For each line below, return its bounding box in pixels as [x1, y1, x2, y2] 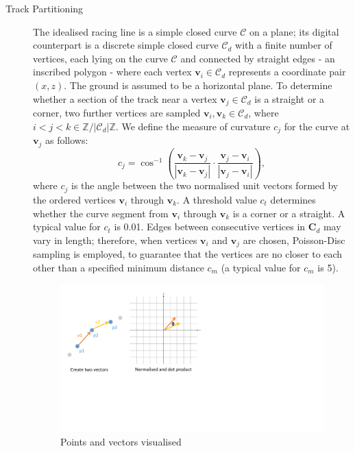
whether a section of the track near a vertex [33, 91, 217, 106]
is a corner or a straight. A [232, 206, 345, 220]
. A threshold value [177, 192, 257, 206]
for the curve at [284, 119, 350, 133]
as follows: [45, 133, 88, 147]
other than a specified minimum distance [33, 260, 204, 274]
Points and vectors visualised [60, 434, 182, 448]
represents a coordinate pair [228, 64, 346, 79]
